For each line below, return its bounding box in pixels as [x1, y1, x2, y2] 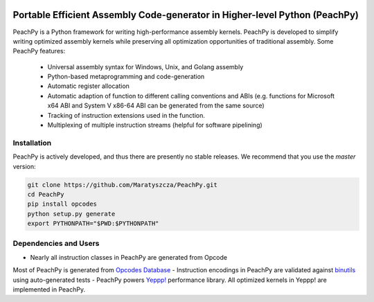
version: [12, 162, 36, 170]
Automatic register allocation [47, 82, 130, 90]
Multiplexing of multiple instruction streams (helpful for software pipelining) [47, 121, 262, 130]
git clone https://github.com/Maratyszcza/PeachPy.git [27, 181, 217, 188]
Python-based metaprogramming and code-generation [47, 73, 205, 81]
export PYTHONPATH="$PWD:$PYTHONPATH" [27, 220, 159, 228]
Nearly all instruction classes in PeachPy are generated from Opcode [30, 253, 228, 261]
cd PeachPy [27, 190, 64, 198]
